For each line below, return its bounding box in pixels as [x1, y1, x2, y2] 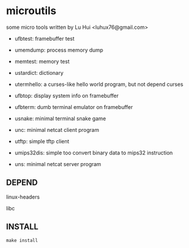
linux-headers [6, 193, 40, 200]
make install [6, 237, 38, 243]
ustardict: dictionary [14, 69, 64, 76]
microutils [6, 4, 57, 18]
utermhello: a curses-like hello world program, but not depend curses [14, 81, 184, 88]
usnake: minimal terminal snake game [14, 115, 106, 122]
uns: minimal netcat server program [14, 160, 101, 167]
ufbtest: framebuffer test [14, 35, 75, 42]
